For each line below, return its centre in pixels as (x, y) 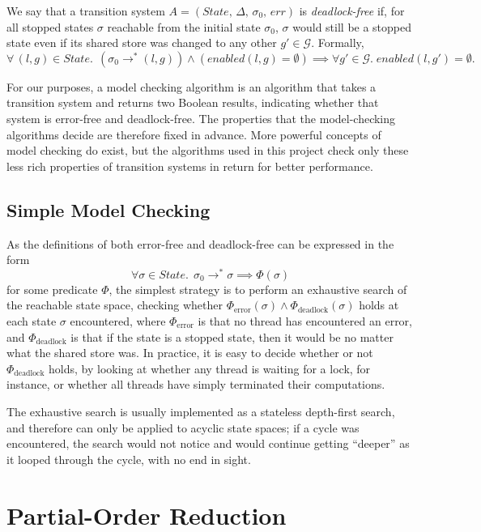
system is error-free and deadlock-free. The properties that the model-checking (201, 118)
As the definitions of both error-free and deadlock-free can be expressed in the (200, 243)
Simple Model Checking (109, 209)
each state (32, 321)
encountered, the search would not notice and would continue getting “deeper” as (208, 443)
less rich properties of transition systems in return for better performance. (190, 166)
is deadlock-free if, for (352, 11)
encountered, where (118, 321)
